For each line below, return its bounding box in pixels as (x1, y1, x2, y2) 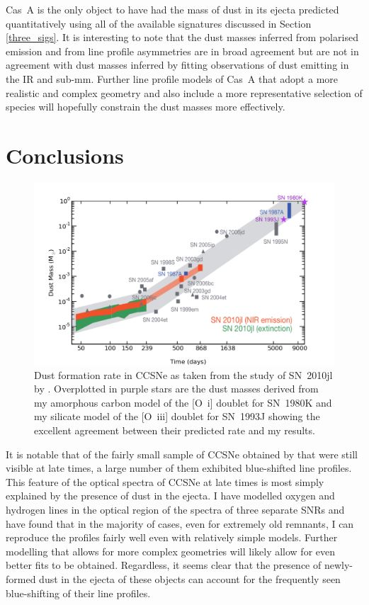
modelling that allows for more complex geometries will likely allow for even (6, 543, 335, 558)
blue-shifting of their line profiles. (6, 585, 151, 600)
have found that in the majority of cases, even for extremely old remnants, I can (6, 516, 354, 531)
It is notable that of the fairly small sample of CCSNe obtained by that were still (6, 446, 358, 461)
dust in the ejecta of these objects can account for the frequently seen (39, 571, 341, 586)
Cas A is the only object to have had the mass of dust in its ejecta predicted (6, 2, 339, 16)
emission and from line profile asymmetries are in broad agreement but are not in (6, 43, 359, 58)
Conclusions (6, 140, 124, 169)
